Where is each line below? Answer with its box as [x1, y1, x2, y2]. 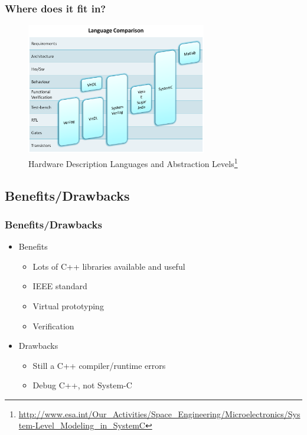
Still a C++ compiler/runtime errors [32, 359, 166, 371]
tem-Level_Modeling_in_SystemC [18, 419, 145, 431]
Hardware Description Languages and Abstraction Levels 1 [28, 155, 238, 169]
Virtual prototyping [32, 299, 104, 312]
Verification [32, 319, 74, 332]
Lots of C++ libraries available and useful [32, 260, 185, 272]
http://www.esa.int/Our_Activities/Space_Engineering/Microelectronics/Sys [18, 407, 301, 420]
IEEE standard [32, 280, 87, 292]
